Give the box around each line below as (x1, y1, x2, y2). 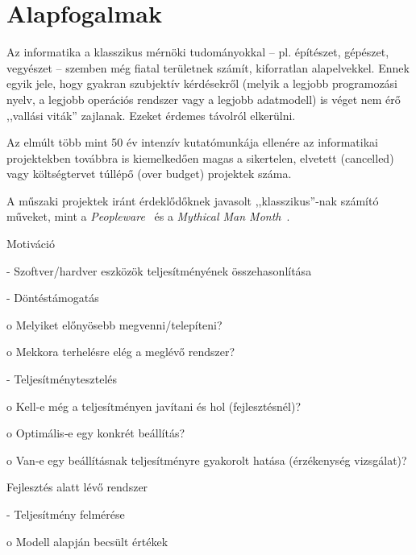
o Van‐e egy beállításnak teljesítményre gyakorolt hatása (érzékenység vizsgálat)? (6, 451, 407, 468)
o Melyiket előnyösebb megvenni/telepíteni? (6, 316, 223, 333)
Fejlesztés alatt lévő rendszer (6, 478, 148, 495)
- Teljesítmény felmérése (6, 506, 125, 522)
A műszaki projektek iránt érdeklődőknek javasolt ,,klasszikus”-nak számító (6, 192, 379, 209)
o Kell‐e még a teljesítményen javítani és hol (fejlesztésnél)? (6, 397, 302, 414)
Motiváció (6, 235, 55, 252)
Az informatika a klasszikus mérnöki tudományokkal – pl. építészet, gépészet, (6, 43, 389, 60)
